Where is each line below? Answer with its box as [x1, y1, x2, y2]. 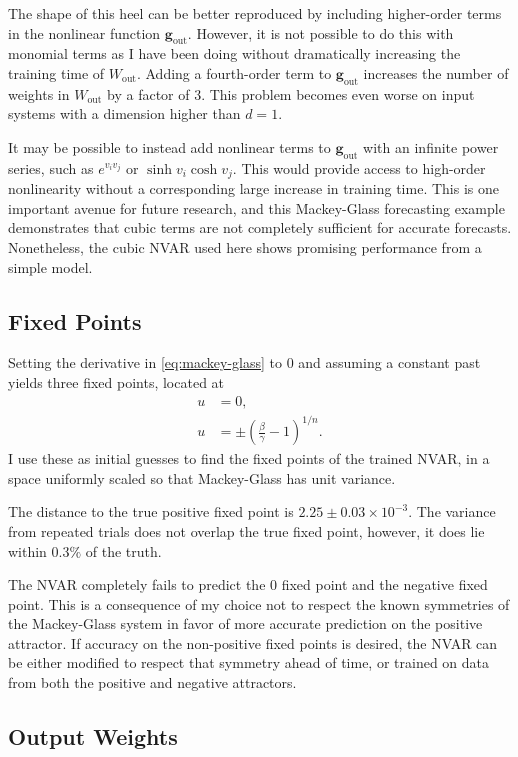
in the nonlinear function [8, 22, 161, 43]
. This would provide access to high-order [232, 157, 486, 178]
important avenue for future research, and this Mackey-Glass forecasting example [8, 197, 505, 218]
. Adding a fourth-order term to [136, 62, 332, 83]
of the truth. [85, 540, 162, 561]
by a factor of [107, 83, 190, 104]
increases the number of [363, 62, 509, 83]
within [8, 540, 47, 561]
